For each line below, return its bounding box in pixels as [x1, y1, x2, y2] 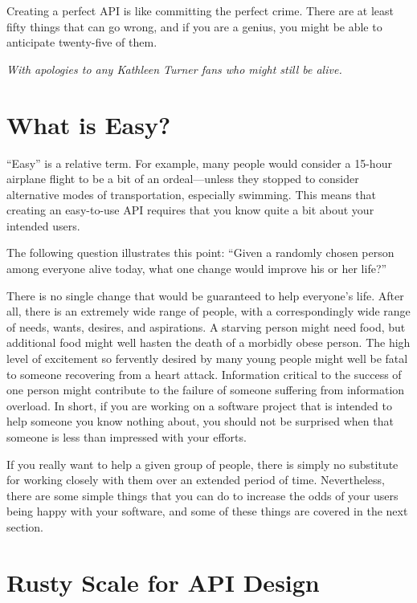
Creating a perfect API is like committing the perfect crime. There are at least [6, 2, 394, 18]
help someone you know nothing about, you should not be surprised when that [6, 413, 394, 430]
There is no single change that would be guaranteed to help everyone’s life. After [6, 287, 404, 304]
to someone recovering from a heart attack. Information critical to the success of [6, 365, 402, 382]
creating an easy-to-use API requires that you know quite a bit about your [6, 202, 374, 218]
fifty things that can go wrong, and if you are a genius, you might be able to [6, 18, 382, 35]
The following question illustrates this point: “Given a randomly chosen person [6, 244, 395, 261]
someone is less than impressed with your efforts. [6, 429, 247, 445]
